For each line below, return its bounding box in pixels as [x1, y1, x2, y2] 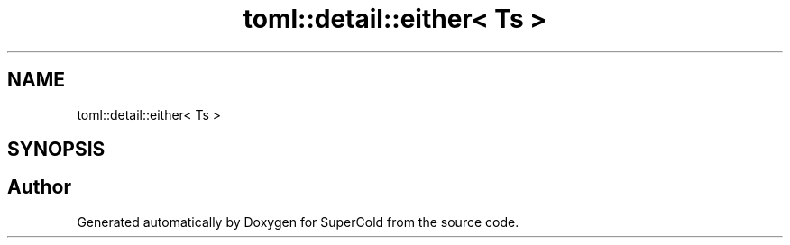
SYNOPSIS [7, 138, 106, 161]
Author [7, 176, 71, 199]
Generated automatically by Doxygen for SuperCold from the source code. [77, 213, 519, 230]
